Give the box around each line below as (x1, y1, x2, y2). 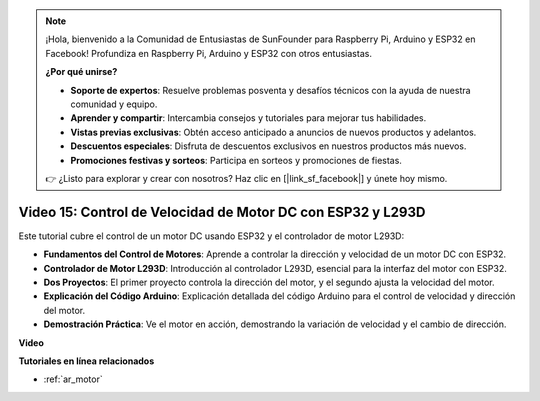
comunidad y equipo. (70, 98, 158, 110)
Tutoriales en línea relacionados (18, 355, 155, 367)
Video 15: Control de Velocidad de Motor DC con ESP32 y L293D (18, 203, 426, 220)
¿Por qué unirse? (45, 66, 118, 78)
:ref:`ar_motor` (43, 373, 104, 385)
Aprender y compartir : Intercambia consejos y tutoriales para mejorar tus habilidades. (70, 112, 427, 124)
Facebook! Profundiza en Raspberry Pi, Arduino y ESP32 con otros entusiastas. (45, 47, 372, 59)
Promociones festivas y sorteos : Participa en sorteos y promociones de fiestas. (70, 154, 402, 166)
